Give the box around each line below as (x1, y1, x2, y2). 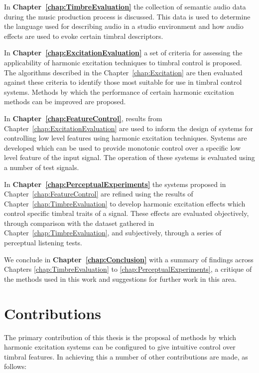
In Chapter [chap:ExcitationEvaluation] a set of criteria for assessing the (4, 47, 243, 58)
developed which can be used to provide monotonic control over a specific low (4, 142, 241, 153)
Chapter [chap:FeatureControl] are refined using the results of (4, 188, 193, 199)
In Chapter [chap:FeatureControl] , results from (4, 113, 162, 123)
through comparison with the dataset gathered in (4, 217, 154, 228)
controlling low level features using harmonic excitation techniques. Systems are (4, 133, 247, 143)
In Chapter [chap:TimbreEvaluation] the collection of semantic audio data (4, 1, 246, 11)
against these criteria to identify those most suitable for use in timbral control (4, 77, 242, 87)
